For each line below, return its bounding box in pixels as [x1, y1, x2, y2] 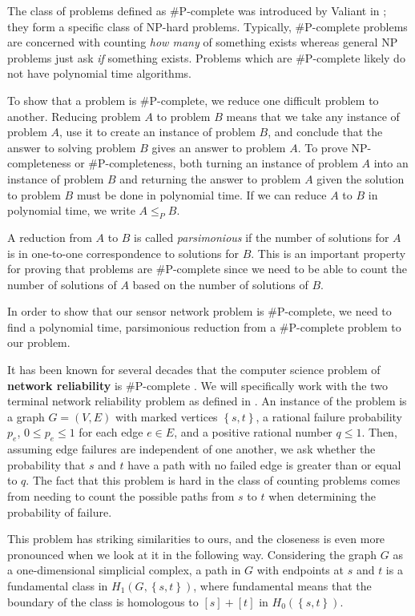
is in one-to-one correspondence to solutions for [7, 244, 239, 261]
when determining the [268, 488, 377, 505]
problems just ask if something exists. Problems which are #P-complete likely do [7, 49, 405, 66]
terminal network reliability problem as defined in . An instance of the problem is [7, 393, 407, 409]
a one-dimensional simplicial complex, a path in [7, 562, 241, 578]
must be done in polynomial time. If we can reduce [76, 186, 327, 203]
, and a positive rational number [174, 424, 332, 441]
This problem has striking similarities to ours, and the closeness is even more [7, 530, 385, 547]
